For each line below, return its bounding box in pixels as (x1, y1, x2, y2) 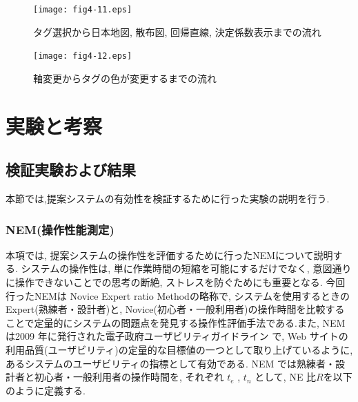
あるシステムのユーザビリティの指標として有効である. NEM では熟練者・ (6, 356, 335, 370)
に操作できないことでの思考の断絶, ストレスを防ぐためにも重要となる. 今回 (6, 275, 346, 289)
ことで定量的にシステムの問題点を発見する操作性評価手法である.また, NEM (6, 315, 346, 329)
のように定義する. (6, 383, 86, 397)
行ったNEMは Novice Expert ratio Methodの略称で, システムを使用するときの (6, 288, 350, 303)
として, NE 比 (255, 370, 317, 384)
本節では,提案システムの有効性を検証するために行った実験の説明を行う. (6, 191, 330, 206)
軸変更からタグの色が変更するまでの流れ (33, 70, 217, 85)
